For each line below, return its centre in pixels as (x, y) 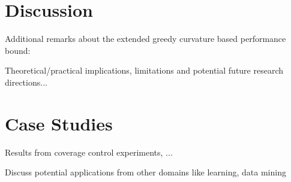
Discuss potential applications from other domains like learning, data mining (145, 172)
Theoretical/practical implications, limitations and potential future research (144, 70)
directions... (26, 82)
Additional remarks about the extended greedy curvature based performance (145, 39)
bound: (18, 50)
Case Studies (59, 123)
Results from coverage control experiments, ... (89, 152)
